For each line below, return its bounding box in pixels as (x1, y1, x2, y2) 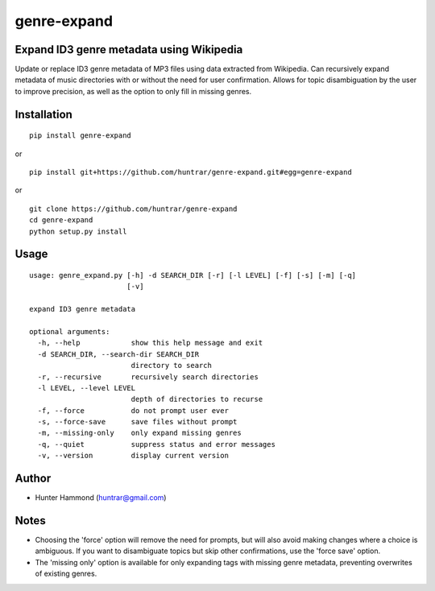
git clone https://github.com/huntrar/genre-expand (29, 204, 238, 213)
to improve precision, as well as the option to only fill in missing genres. (14, 86, 252, 96)
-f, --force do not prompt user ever (37, 406, 230, 415)
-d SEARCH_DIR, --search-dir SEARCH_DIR (37, 349, 200, 358)
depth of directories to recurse (130, 395, 263, 404)
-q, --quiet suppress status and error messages (37, 440, 275, 448)
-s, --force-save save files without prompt (37, 417, 238, 427)
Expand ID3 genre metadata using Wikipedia (14, 43, 243, 56)
